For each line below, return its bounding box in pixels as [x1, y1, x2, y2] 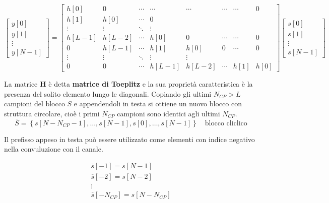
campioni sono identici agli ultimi [117, 108, 220, 118]
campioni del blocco [4, 98, 65, 109]
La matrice [4, 79, 38, 89]
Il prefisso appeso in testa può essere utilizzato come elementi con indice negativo [4, 133, 255, 144]
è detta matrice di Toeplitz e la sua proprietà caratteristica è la [48, 79, 253, 89]
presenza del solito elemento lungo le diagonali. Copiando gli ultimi [4, 88, 212, 99]
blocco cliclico [205, 119, 247, 127]
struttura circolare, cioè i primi [4, 108, 100, 118]
